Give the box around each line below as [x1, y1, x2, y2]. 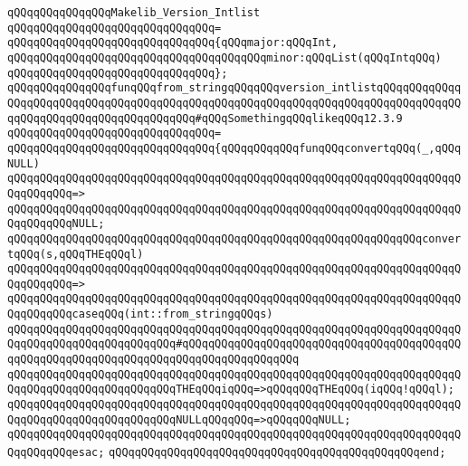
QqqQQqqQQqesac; [7, 446, 105, 460]
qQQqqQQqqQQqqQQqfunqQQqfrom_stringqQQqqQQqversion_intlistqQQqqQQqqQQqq [7, 81, 462, 95]
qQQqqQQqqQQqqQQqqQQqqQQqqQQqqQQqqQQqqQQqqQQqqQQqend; [109, 446, 446, 460]
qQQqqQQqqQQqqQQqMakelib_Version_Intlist [7, 6, 261, 19]
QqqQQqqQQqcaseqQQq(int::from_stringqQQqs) [7, 308, 273, 321]
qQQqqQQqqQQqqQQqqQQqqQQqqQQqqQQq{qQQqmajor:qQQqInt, [7, 36, 339, 50]
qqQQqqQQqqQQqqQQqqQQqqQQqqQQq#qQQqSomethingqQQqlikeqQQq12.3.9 [7, 111, 403, 125]
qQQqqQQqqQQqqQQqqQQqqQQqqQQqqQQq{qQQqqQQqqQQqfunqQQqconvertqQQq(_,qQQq [7, 141, 462, 155]
